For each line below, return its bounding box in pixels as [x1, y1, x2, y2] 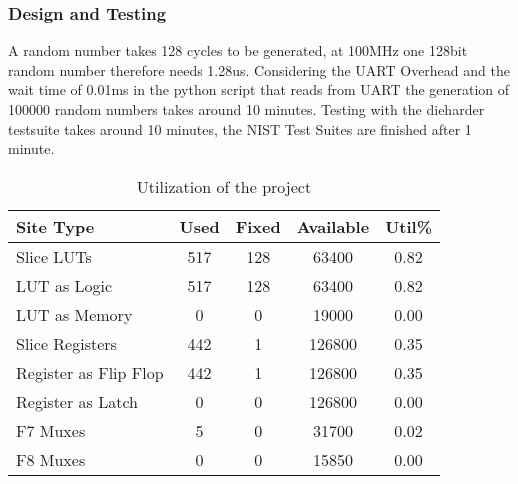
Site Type [16, 214, 95, 238]
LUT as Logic [16, 273, 113, 297]
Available [296, 214, 370, 238]
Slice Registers [16, 331, 117, 355]
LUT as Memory [16, 302, 133, 326]
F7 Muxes [16, 418, 86, 442]
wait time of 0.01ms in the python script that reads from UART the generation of [8, 79, 510, 100]
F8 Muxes [16, 447, 86, 471]
